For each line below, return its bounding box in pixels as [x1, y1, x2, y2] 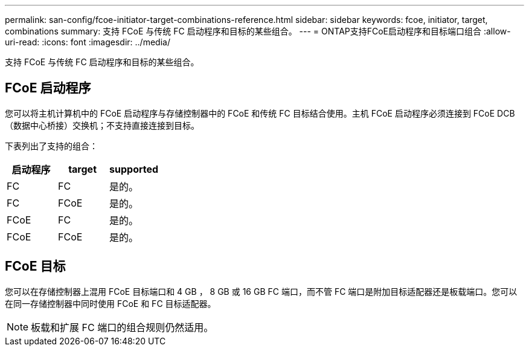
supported [109, 163, 159, 175]
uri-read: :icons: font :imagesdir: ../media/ [5, 37, 170, 47]
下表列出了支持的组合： [5, 140, 98, 151]
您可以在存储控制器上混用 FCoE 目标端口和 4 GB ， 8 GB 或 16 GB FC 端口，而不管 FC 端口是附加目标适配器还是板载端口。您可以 [5, 286, 518, 297]
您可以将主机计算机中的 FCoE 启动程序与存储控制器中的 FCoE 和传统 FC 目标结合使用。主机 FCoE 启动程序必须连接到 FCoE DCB [5, 108, 515, 118]
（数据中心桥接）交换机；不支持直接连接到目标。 [5, 120, 199, 130]
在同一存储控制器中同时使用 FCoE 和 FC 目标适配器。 [5, 298, 216, 309]
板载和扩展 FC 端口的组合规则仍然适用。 [31, 321, 214, 333]
